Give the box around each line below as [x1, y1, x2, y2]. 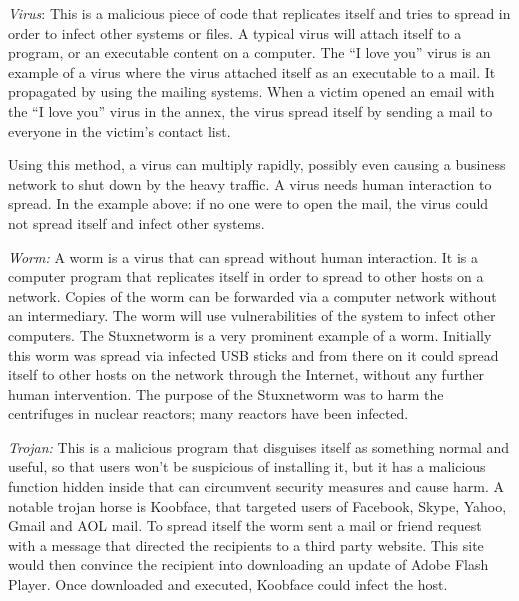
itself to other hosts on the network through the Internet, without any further [8, 364, 485, 385]
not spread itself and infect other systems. [8, 212, 265, 233]
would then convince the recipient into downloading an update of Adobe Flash [8, 554, 489, 575]
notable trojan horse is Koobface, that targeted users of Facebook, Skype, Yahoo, [8, 495, 507, 516]
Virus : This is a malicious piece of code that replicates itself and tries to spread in [8, 3, 511, 23]
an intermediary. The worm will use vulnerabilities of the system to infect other [8, 305, 496, 326]
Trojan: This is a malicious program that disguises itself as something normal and [8, 436, 510, 457]
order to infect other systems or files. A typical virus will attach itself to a [8, 22, 462, 43]
